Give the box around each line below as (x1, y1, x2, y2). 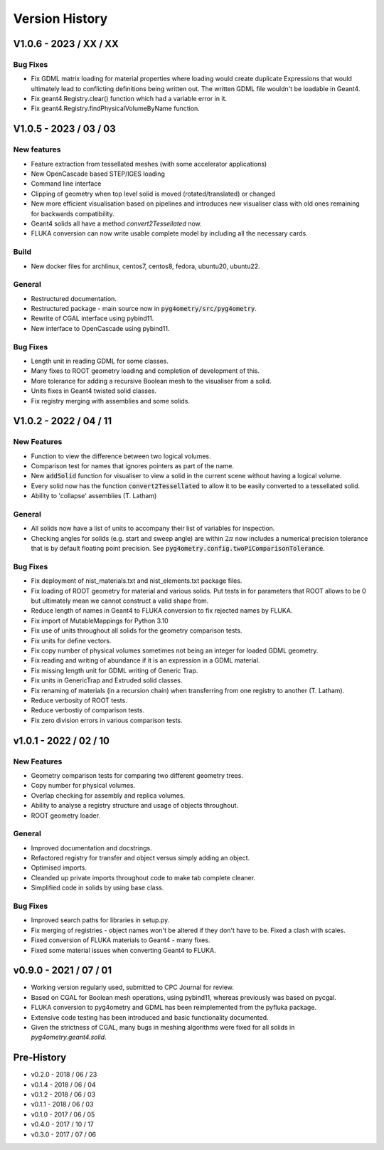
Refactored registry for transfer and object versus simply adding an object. (31, 854, 250, 862)
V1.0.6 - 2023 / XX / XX (13, 38, 119, 50)
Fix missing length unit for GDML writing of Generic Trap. (31, 666, 198, 675)
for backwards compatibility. (31, 209, 114, 218)
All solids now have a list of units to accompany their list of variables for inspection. (31, 524, 275, 533)
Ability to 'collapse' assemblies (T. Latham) (31, 492, 157, 500)
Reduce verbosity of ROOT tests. (31, 696, 127, 705)
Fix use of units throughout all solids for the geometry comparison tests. (31, 626, 242, 635)
